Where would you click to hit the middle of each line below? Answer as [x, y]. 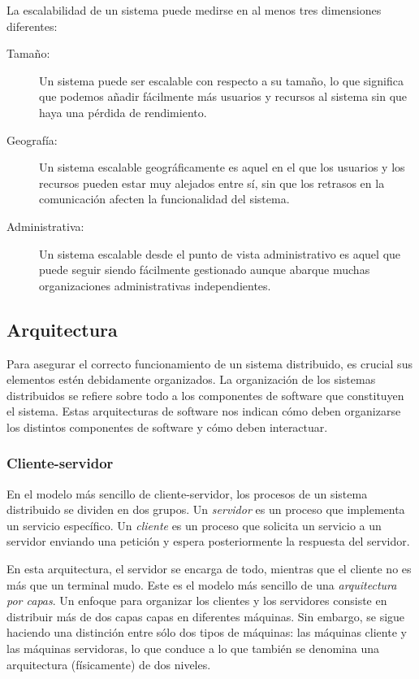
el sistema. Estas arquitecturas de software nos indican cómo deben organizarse [204, 411]
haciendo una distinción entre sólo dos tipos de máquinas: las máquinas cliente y [207, 632]
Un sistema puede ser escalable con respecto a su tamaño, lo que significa [221, 80]
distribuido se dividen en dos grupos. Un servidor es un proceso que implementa [206, 509]
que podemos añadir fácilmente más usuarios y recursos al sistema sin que [223, 96]
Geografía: [32, 139]
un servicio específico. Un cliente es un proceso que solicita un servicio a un [194, 525]
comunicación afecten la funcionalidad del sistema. [164, 199]
